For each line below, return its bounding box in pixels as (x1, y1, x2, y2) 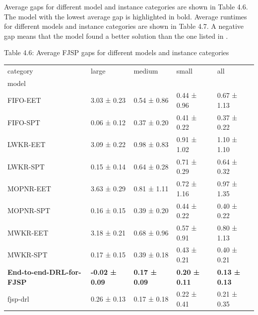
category (7, 65, 33, 76)
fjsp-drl (7, 294, 29, 304)
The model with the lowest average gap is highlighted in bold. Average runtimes (4, 11, 247, 21)
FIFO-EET (7, 95, 41, 105)
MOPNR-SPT (7, 205, 51, 216)
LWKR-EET (7, 139, 46, 150)
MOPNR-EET (7, 183, 51, 193)
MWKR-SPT (7, 249, 48, 260)
